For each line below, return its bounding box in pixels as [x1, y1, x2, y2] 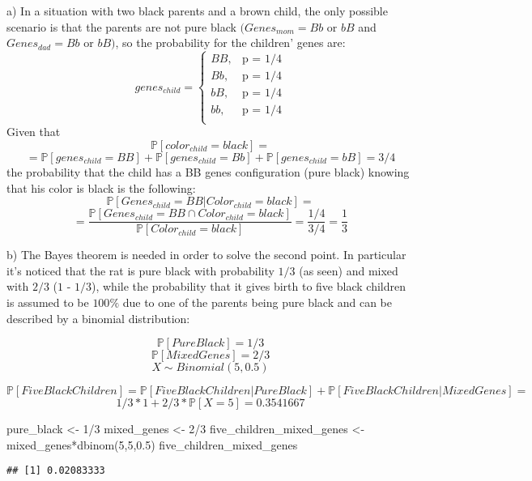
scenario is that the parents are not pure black [6, 18, 236, 35]
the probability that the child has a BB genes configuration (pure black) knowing [6, 164, 410, 181]
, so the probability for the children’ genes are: [115, 34, 346, 51]
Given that [6, 123, 61, 140]
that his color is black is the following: [6, 179, 196, 196]
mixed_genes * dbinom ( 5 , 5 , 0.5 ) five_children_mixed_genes [6, 436, 298, 453]
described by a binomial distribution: [6, 309, 190, 326]
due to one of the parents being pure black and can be [122, 294, 392, 311]
